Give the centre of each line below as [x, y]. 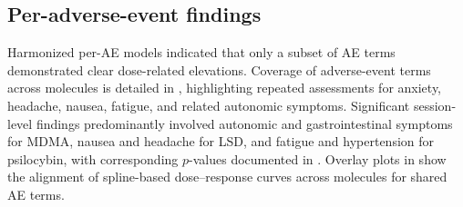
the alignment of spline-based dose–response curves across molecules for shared [227, 177]
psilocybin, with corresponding [93, 158]
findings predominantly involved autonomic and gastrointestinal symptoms [244, 123]
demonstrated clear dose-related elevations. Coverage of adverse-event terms [219, 69]
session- [435, 105]
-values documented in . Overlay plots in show [318, 158]
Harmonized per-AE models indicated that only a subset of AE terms [201, 52]
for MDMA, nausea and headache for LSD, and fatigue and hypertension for [221, 141]
